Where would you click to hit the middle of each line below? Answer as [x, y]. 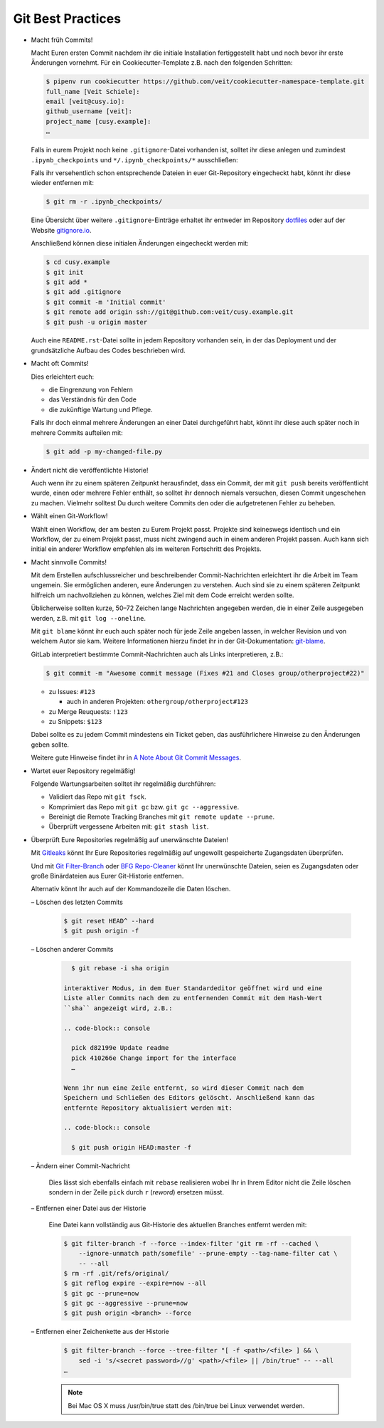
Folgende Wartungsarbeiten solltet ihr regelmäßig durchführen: [123, 784]
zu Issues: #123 [72, 691]
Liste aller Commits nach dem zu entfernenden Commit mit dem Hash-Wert [193, 998]
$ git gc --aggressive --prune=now [126, 1303]
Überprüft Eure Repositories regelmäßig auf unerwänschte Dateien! [130, 839]
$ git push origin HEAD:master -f [132, 1148]
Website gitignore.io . [61, 230]
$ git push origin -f [101, 931]
